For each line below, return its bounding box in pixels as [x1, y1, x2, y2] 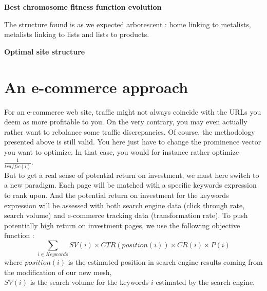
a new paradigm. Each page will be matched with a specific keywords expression [4, 179, 257, 190]
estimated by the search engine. [156, 277, 255, 287]
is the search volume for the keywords [30, 277, 149, 287]
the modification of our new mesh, [4, 266, 112, 277]
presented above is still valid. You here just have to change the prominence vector [4, 136, 261, 147]
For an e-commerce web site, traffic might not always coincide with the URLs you [4, 106, 261, 117]
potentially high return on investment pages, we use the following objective [4, 220, 240, 230]
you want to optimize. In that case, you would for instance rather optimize [4, 146, 239, 157]
